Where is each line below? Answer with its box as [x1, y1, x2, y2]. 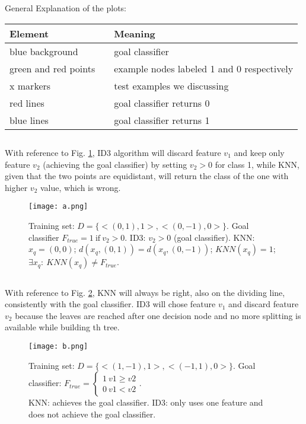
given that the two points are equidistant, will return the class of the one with [5, 170, 289, 182]
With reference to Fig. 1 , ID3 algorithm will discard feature [5, 146, 221, 158]
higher [5, 181, 28, 193]
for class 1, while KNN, [215, 158, 299, 170]
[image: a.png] [28, 202, 88, 211]
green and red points [9, 61, 95, 75]
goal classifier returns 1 [114, 113, 210, 127]
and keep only [234, 146, 285, 158]
